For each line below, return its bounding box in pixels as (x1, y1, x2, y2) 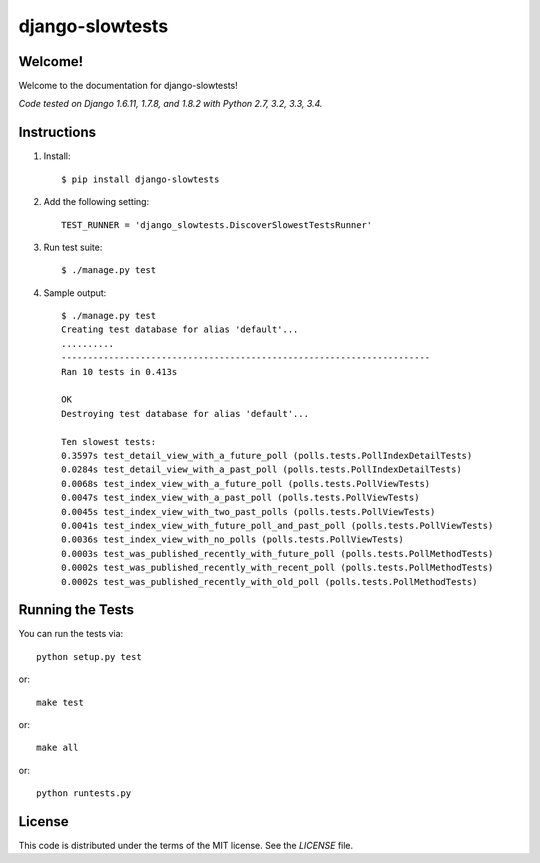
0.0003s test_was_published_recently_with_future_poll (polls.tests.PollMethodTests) (61, 548, 494, 559)
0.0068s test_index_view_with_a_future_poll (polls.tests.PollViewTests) (61, 478, 431, 489)
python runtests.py (36, 788, 132, 799)
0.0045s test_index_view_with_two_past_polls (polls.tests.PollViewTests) (61, 506, 436, 517)
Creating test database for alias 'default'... (61, 324, 299, 335)
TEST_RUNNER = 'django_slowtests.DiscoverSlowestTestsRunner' (61, 219, 373, 230)
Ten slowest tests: (61, 436, 157, 447)
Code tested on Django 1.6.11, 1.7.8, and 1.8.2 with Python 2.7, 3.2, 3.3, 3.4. (18, 98, 323, 110)
